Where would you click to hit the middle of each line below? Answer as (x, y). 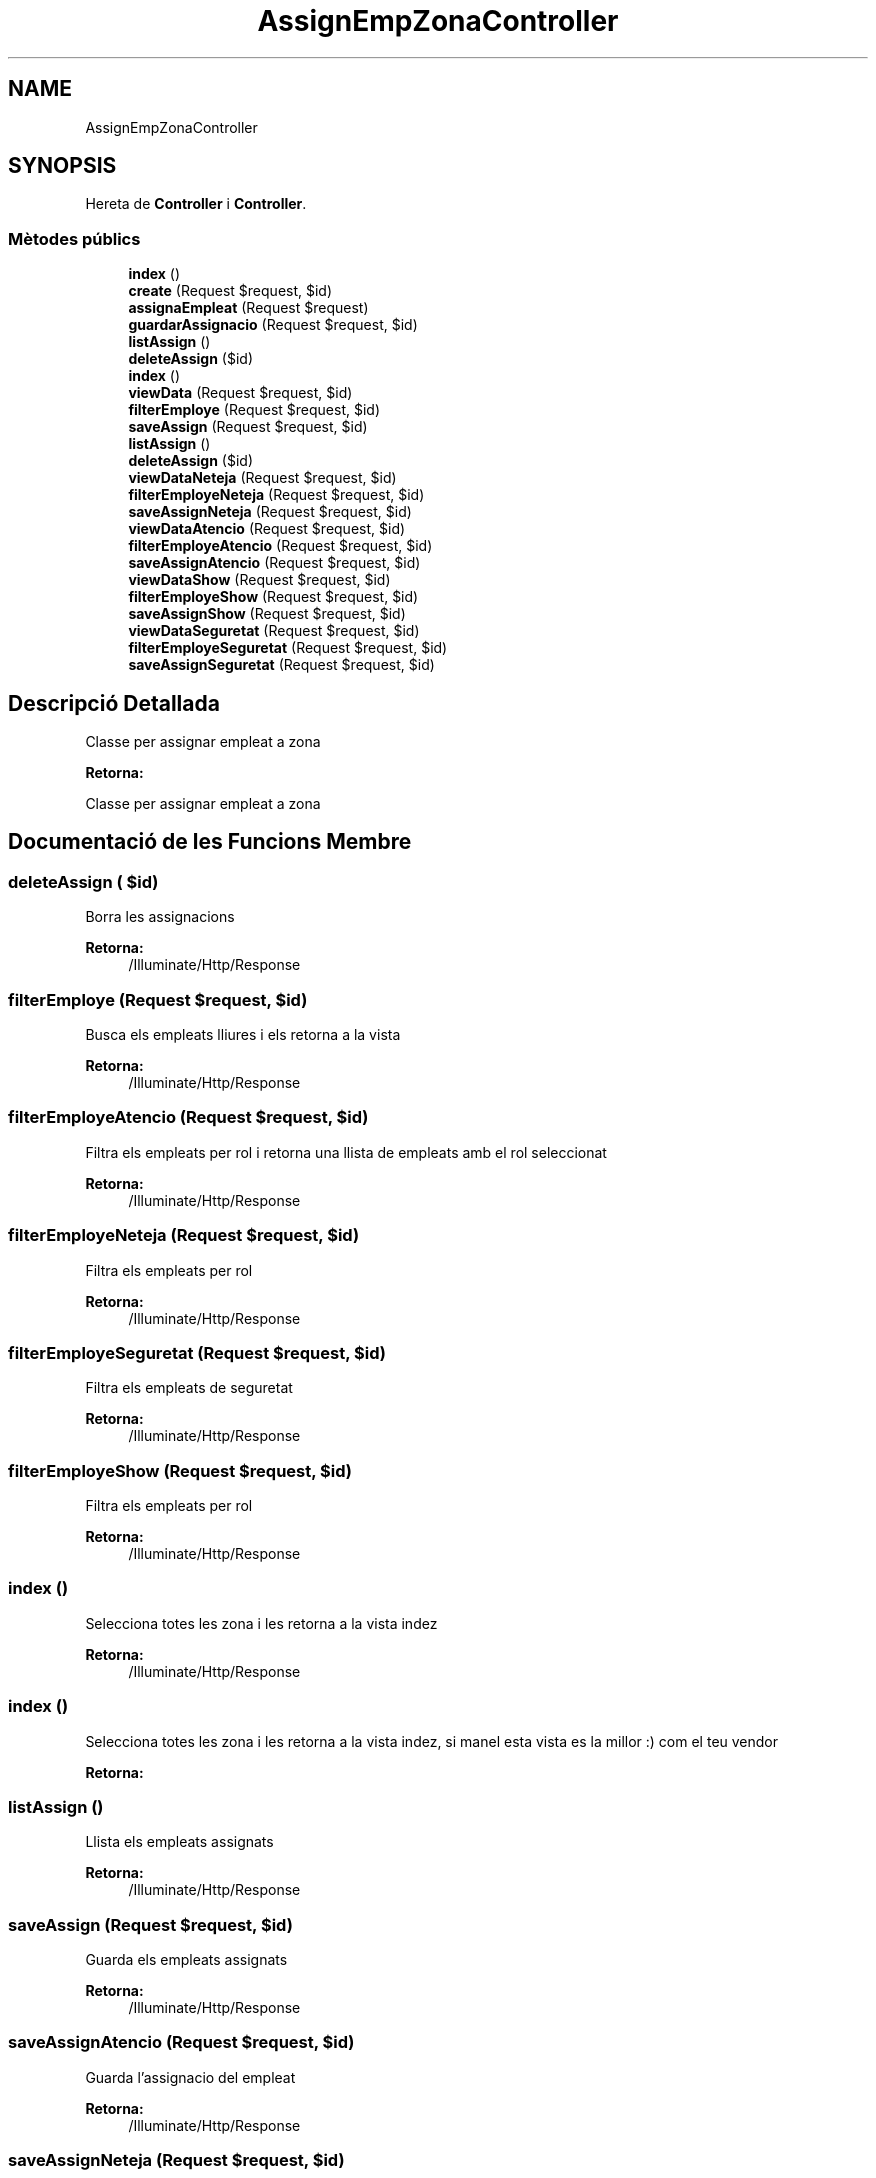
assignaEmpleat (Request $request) (248, 308)
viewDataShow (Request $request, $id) (259, 580)
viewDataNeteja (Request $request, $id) (262, 478)
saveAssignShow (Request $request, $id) (267, 614)
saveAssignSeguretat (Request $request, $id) (281, 665)
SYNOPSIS (62, 166)
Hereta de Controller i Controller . (196, 204)
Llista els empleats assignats (179, 1842)
